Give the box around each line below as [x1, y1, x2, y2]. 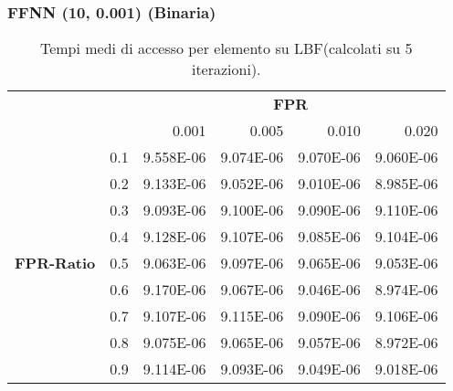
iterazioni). [191, 58, 261, 80]
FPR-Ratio [15, 252, 96, 274]
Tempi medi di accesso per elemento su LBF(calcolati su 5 [39, 37, 413, 59]
